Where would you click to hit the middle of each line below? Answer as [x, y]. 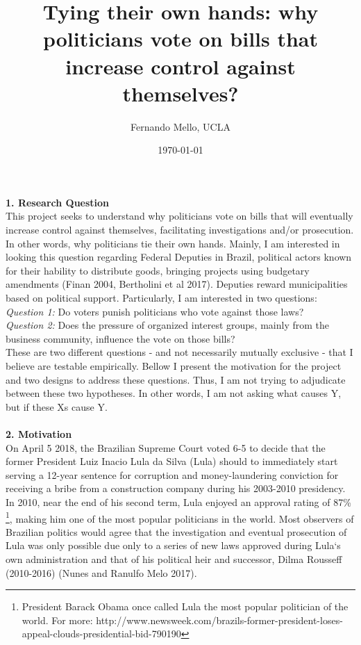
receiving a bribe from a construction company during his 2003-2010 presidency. [176, 488]
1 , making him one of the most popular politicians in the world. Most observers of [180, 517]
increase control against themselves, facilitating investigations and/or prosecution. [180, 230]
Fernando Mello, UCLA [180, 126]
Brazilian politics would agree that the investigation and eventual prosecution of [176, 531]
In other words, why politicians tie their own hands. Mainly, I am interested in [173, 243]
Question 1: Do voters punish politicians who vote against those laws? [155, 311]
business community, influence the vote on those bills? [120, 338]
